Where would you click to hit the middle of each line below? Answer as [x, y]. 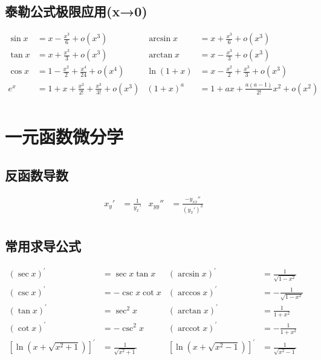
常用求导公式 [43, 246]
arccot [189, 328]
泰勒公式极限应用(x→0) [76, 11]
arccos [189, 293]
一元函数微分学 [64, 136]
